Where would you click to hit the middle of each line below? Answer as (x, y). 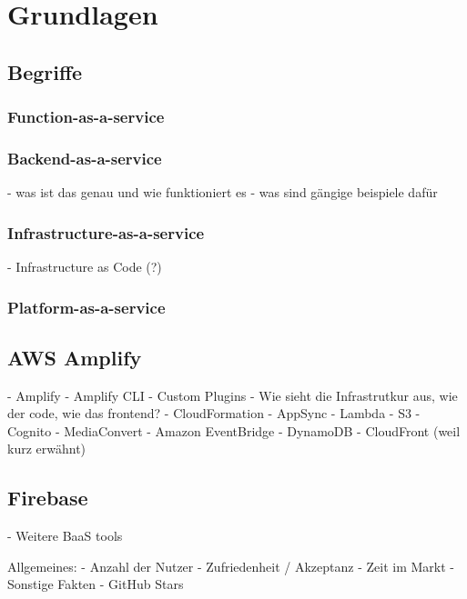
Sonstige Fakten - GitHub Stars (96, 584)
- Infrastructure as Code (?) (85, 267)
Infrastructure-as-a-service (106, 232)
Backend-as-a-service (85, 158)
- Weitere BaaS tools (65, 536)
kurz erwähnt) (47, 449)
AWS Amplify (75, 357)
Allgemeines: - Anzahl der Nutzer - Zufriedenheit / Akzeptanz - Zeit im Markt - (231, 566)
